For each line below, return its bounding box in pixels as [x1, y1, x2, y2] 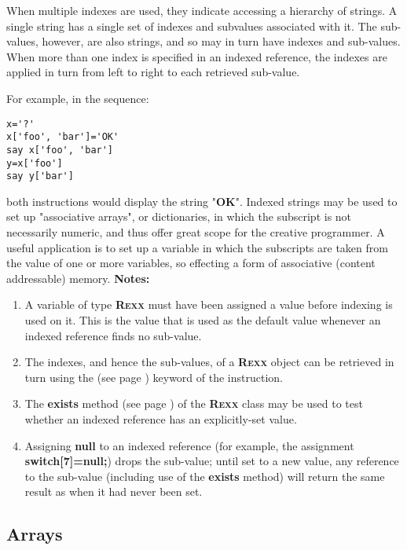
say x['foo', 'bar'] [6, 144, 114, 156]
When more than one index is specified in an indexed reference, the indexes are [6, 48, 387, 64]
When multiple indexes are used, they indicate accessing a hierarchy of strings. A [6, 2, 398, 18]
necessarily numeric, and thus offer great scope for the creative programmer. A [6, 224, 385, 240]
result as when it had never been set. [24, 483, 203, 500]
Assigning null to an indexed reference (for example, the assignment [24, 437, 354, 453]
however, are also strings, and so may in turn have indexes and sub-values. [42, 33, 401, 49]
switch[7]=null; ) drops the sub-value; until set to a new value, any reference [24, 453, 399, 469]
